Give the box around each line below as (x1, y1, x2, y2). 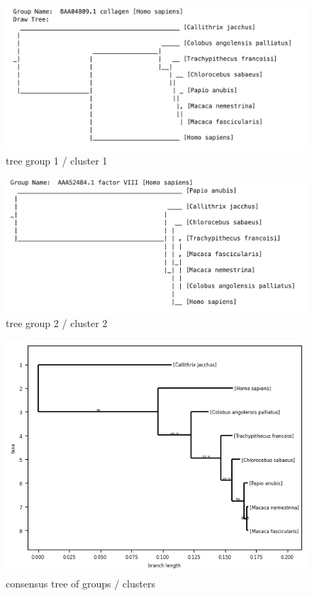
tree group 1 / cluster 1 (6, 153, 108, 168)
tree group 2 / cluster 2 (6, 316, 108, 331)
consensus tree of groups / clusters (6, 575, 155, 590)
